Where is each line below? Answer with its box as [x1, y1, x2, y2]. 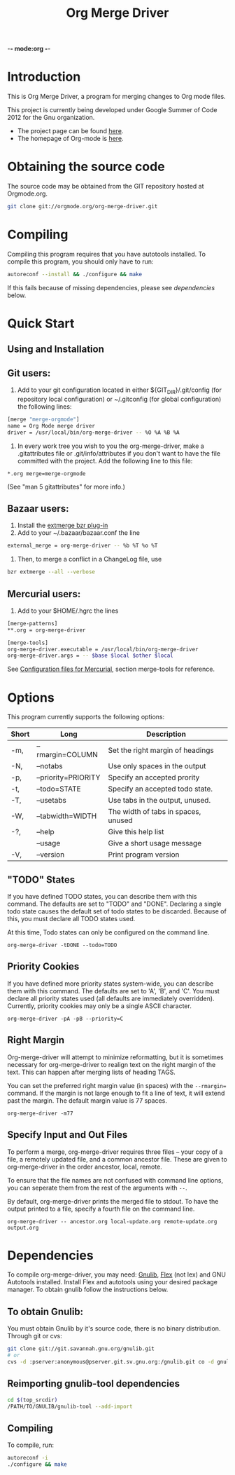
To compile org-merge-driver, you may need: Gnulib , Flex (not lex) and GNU [7, 1270, 226, 1279]
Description [146, 729, 187, 739]
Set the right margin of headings [108, 745, 215, 755]
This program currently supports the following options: [7, 713, 165, 721]
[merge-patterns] [7, 620, 58, 627]
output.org [7, 1224, 39, 1231]
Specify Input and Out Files [7, 1129, 128, 1141]
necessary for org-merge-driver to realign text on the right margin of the [7, 1060, 216, 1068]
